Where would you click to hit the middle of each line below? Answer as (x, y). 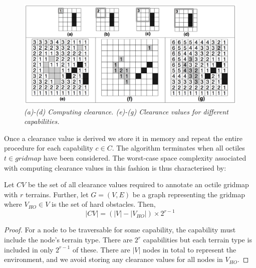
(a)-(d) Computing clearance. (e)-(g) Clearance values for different (126, 111)
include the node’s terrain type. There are (68, 240)
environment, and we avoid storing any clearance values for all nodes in (113, 259)
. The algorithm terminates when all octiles (178, 148)
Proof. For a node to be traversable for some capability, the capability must (120, 230)
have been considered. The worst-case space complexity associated (145, 157)
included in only (29, 249)
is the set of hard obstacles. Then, (104, 204)
